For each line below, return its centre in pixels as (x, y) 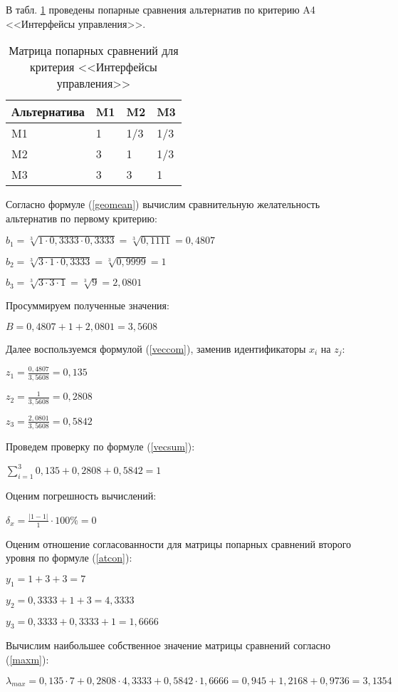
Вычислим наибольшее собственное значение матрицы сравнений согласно (168, 645)
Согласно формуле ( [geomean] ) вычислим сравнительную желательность (163, 204)
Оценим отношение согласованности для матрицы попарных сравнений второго (179, 543)
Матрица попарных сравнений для (94, 51)
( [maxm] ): (27, 659)
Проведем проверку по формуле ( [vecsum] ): (100, 446)
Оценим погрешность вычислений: (81, 496)
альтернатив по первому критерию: (82, 218)
